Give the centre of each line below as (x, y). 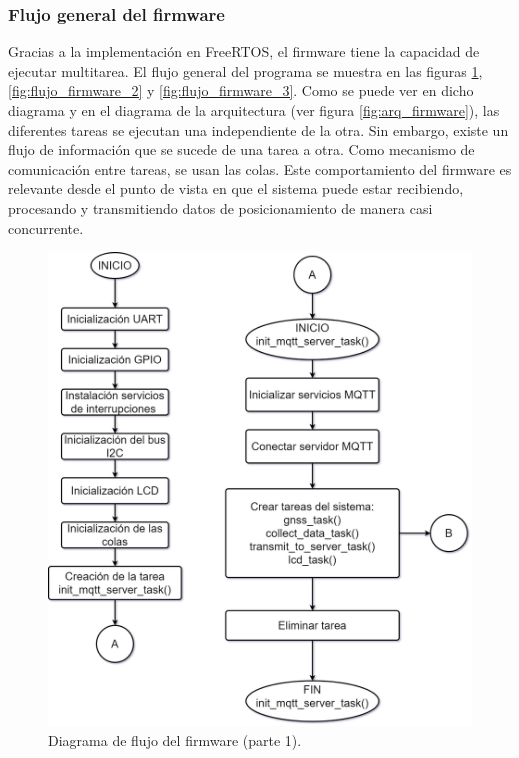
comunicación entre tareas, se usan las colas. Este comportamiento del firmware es (260, 168)
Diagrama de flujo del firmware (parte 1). (175, 739)
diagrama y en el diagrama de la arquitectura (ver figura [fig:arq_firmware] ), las (254, 110)
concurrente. (46, 227)
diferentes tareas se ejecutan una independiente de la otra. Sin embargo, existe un (258, 129)
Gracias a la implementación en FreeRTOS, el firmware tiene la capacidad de (244, 51)
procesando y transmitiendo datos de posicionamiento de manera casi (220, 207)
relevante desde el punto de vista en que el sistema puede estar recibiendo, (236, 188)
